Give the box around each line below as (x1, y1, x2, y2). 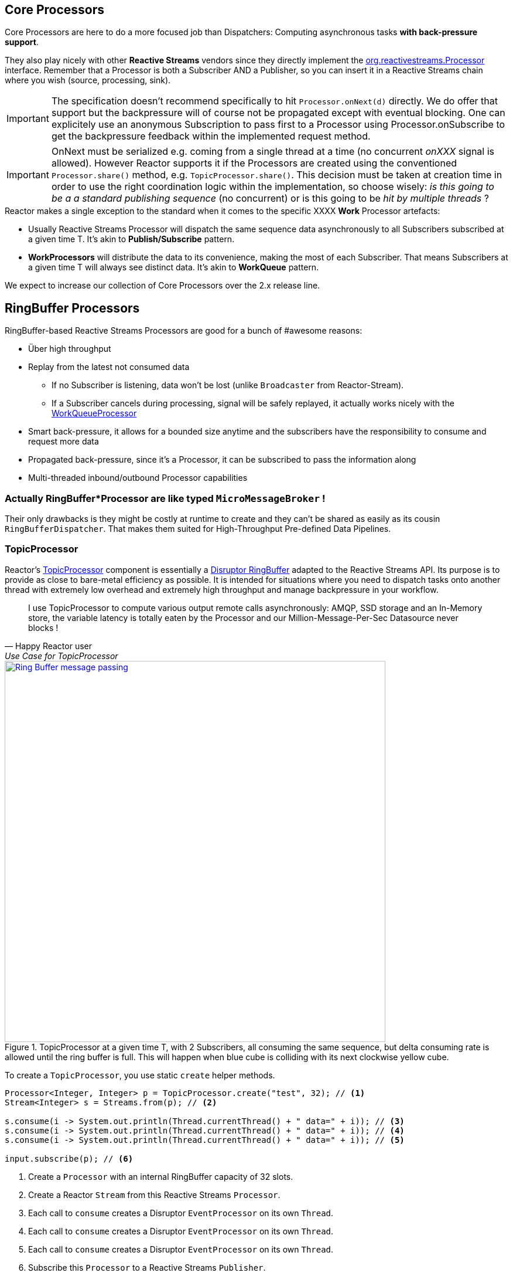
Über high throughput (28, 344, 111, 354)
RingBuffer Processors (5, 300, 140, 315)
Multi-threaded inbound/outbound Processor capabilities (28, 473, 248, 483)
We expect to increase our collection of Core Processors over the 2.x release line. (5, 280, 320, 291)
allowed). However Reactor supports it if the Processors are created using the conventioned (51, 157, 457, 169)
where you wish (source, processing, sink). (5, 75, 171, 86)
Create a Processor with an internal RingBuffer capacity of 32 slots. (28, 1171, 293, 1182)
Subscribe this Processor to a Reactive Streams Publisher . (28, 1262, 266, 1272)
